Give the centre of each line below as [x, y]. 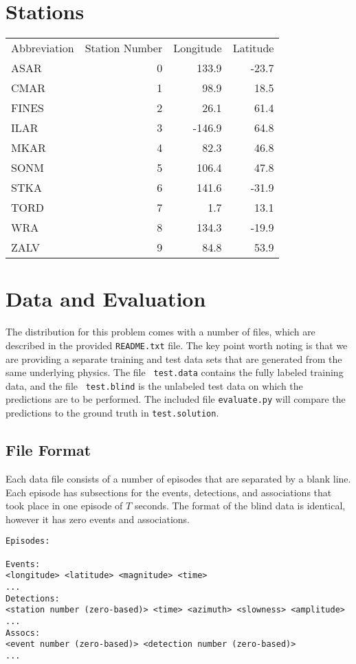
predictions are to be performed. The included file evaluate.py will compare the [176, 399]
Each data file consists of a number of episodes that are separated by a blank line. [178, 478]
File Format [48, 450]
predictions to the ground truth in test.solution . [112, 413]
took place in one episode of [64, 506]
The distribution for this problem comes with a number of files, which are [160, 332]
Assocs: [23, 633]
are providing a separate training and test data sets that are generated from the [174, 358]
